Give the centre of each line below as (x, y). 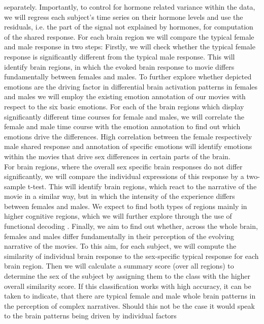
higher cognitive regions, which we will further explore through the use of (118, 216)
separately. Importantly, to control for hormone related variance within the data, (130, 7)
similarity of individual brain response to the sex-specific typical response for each (131, 256)
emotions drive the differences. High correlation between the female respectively (128, 136)
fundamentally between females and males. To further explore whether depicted (128, 77)
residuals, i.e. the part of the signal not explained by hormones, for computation (129, 27)
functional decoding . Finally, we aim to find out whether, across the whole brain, (131, 226)
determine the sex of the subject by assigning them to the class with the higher (127, 276)
